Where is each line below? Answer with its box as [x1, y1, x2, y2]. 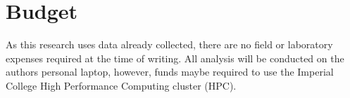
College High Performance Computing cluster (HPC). [6, 78, 237, 92]
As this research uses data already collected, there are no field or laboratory [6, 37, 333, 52]
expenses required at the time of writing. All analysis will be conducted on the [6, 50, 344, 65]
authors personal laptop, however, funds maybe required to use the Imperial [6, 64, 334, 79]
